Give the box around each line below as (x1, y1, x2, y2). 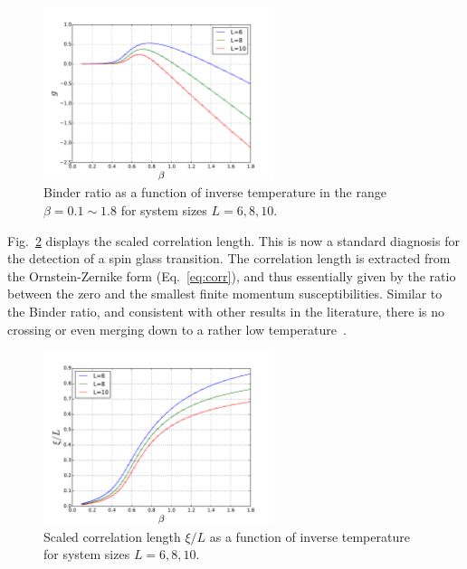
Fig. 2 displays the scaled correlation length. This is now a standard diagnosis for (7, 231, 460, 250)
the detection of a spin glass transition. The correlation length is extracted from (7, 249, 451, 268)
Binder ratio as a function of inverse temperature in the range (43, 183, 386, 202)
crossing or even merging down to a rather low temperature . (7, 319, 347, 338)
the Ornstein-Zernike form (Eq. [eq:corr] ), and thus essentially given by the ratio (7, 266, 456, 285)
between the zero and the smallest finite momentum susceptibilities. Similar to (7, 284, 443, 303)
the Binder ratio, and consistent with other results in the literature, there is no (7, 301, 445, 320)
